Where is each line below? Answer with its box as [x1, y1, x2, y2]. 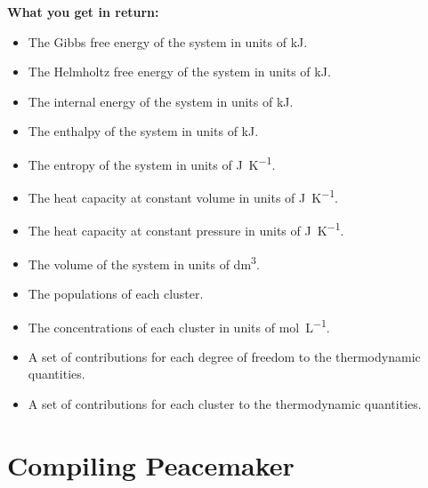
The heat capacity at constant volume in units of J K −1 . [28, 186, 338, 206]
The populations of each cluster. [28, 284, 204, 302]
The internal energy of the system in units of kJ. [28, 92, 294, 110]
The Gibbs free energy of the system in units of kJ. [28, 32, 308, 51]
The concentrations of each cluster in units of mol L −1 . [28, 315, 330, 336]
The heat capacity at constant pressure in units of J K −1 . [28, 219, 344, 240]
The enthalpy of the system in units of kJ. [28, 122, 259, 140]
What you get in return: [7, 3, 159, 20]
